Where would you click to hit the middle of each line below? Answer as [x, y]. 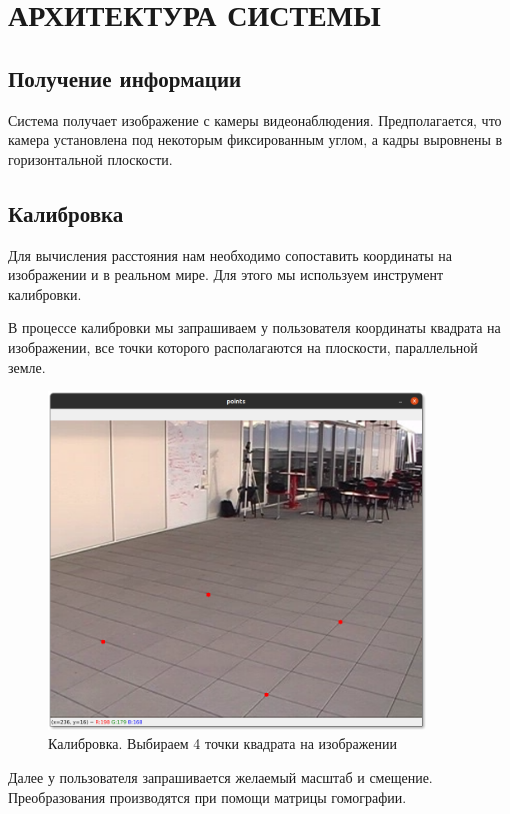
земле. [27, 366]
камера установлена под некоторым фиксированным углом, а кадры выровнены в [255, 139]
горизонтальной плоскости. [90, 158]
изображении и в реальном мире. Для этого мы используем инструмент [226, 274]
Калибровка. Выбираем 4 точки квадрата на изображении [223, 743]
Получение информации [125, 77]
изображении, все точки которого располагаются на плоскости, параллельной [243, 346]
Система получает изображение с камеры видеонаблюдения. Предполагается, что [255, 119]
